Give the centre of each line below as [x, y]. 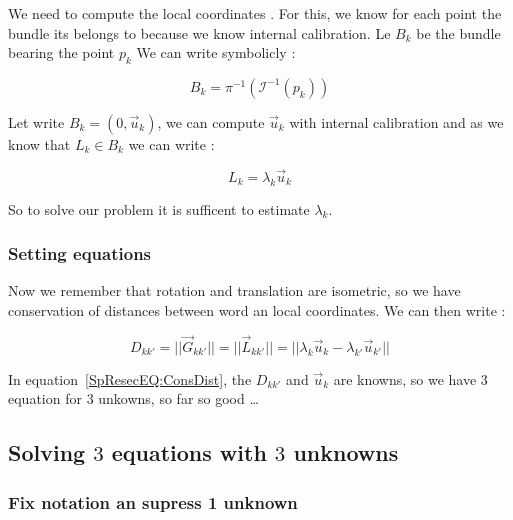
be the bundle [458, 32]
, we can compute [211, 121]
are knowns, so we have [405, 378]
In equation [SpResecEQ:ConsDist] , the [130, 378]
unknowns [346, 452]
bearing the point [61, 52]
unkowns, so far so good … [178, 398]
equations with [189, 452]
